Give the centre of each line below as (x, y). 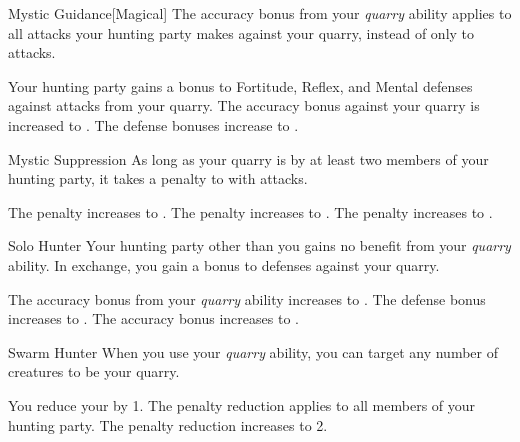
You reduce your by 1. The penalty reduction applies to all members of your (242, 404)
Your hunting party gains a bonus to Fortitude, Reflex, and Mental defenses (240, 85)
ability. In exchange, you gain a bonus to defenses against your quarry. (224, 264)
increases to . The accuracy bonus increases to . (153, 318)
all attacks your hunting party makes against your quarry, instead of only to (241, 32)
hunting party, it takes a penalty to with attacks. (158, 178)
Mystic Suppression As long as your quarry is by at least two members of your (248, 158)
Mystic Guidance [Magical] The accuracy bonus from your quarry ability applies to (260, 13)
